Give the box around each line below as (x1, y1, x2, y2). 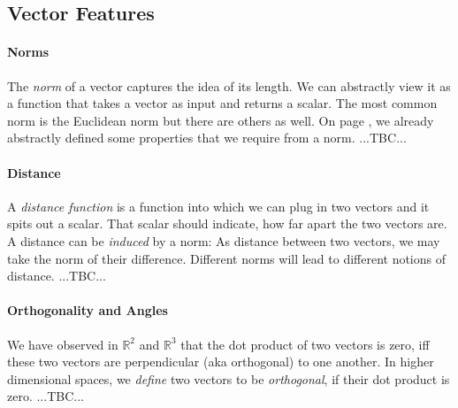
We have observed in (7, 335, 118, 353)
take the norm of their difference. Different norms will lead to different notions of (7, 249, 447, 267)
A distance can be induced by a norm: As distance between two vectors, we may (7, 231, 440, 250)
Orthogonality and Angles (7, 301, 168, 319)
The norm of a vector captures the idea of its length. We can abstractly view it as (7, 76, 451, 95)
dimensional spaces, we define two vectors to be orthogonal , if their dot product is (7, 369, 450, 388)
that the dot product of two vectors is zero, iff (180, 335, 430, 353)
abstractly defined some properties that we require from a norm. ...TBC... (7, 128, 407, 147)
